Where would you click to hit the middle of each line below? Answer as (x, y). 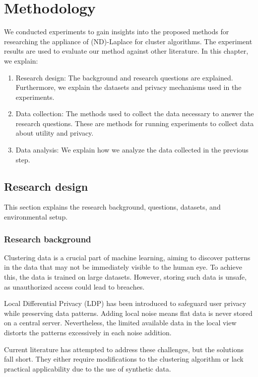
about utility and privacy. (55, 133)
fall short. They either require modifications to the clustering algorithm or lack (124, 359)
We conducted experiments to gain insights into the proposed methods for (117, 32)
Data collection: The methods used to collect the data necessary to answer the (135, 113)
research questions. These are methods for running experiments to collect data (135, 123)
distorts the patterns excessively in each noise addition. (88, 333)
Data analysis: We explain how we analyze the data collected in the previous (132, 150)
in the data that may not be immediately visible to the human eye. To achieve (123, 267)
